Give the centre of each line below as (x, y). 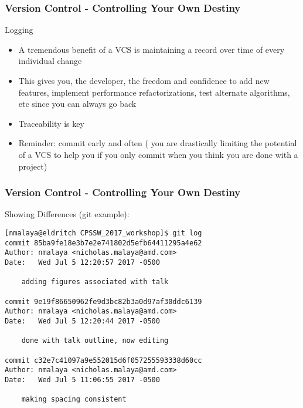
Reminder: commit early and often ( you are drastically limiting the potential (158, 143)
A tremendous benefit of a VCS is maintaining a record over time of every (151, 49)
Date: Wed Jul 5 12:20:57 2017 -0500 (82, 262)
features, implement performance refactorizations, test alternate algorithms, (154, 92)
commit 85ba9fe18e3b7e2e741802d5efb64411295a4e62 (103, 243)
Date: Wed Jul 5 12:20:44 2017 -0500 (82, 321)
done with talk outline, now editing (95, 341)
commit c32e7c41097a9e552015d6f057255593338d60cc (103, 360)
